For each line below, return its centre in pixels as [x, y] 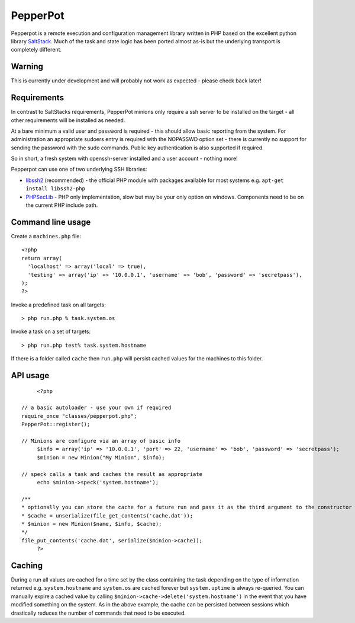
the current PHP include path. [62, 205]
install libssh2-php [56, 189]
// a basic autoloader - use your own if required [96, 408]
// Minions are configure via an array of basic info [101, 441]
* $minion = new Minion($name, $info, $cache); [92, 524]
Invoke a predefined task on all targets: [58, 305]
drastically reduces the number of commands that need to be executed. [99, 613]
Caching [27, 565]
